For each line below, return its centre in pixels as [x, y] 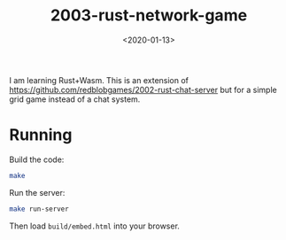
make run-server [39, 209]
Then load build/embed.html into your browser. [94, 226]
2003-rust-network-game [149, 15]
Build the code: [37, 159]
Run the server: [37, 192]
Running [41, 135]
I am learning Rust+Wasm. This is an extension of [99, 80]
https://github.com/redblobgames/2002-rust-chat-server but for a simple [143, 89]
